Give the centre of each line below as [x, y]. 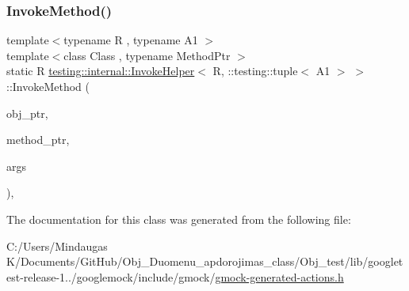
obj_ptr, [27, 113]
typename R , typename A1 [131, 40]
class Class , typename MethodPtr [147, 55]
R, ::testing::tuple [255, 71]
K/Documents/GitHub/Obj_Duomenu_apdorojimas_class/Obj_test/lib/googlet [205, 261]
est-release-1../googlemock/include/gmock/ [111, 276]
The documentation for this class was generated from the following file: [179, 219]
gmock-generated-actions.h [279, 276]
